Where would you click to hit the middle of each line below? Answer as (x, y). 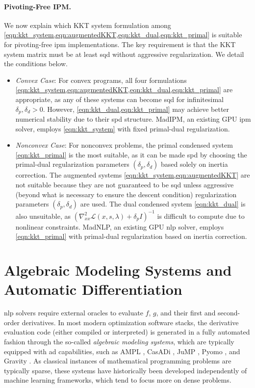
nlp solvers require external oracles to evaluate (74, 313)
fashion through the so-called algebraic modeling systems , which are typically (119, 341)
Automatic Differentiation (93, 289)
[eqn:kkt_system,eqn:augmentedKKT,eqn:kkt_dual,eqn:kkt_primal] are (124, 90)
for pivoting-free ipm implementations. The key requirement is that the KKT (120, 44)
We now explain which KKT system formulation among (88, 25)
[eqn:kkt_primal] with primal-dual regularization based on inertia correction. (131, 236)
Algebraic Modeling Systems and (118, 270)
